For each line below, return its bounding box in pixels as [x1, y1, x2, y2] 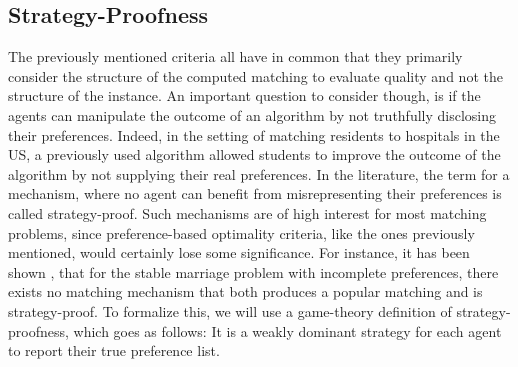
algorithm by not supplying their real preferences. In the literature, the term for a [8, 163, 510, 184]
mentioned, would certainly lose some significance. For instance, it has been [8, 242, 470, 263]
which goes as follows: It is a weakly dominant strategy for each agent [73, 320, 502, 341]
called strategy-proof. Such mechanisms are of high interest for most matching [8, 202, 487, 223]
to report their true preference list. [8, 340, 220, 361]
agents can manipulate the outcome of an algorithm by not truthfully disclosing [8, 104, 497, 125]
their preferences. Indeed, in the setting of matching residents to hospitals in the [8, 124, 500, 145]
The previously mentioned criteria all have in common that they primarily [8, 46, 463, 67]
